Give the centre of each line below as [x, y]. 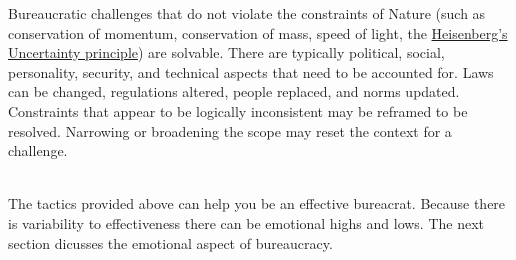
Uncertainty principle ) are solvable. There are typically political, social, [226, 52]
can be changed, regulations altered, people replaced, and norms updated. [234, 91]
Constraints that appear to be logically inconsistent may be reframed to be [238, 110]
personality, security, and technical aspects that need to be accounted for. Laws [251, 71]
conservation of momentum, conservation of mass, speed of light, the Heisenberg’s [258, 32]
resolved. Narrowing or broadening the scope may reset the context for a [230, 130]
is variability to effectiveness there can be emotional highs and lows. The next [246, 222]
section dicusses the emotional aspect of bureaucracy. [170, 242]
